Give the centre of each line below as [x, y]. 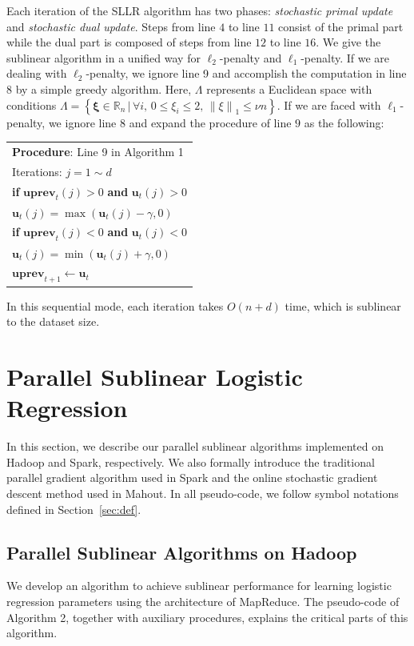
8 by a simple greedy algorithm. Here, [99, 88]
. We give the [348, 42]
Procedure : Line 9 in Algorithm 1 [98, 151]
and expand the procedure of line [210, 122]
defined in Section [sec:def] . [74, 509]
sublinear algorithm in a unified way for [103, 57]
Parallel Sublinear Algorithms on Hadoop [182, 552]
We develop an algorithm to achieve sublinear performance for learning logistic [199, 586]
